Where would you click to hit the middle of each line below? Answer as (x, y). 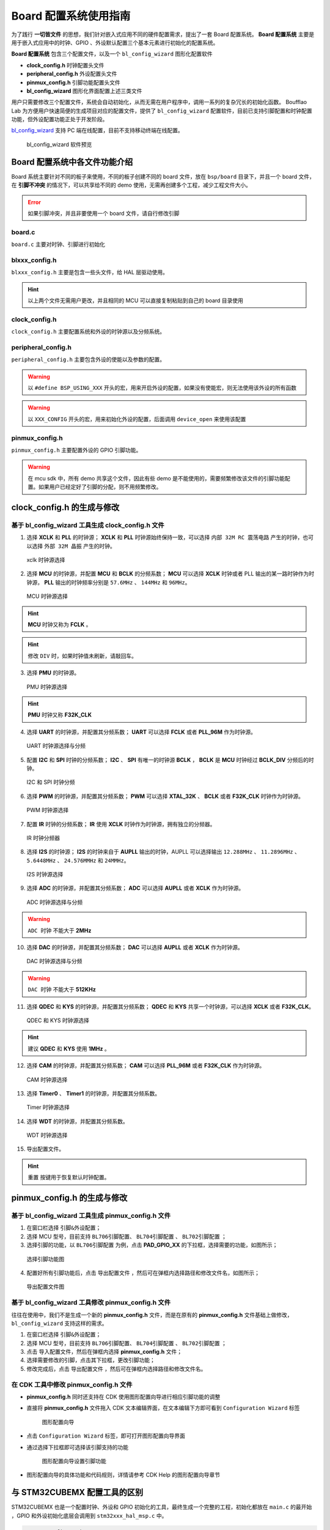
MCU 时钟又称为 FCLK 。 (60, 625)
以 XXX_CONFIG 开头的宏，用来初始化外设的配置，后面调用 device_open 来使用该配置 (137, 419)
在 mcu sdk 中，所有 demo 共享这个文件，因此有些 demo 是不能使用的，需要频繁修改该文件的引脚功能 (156, 478)
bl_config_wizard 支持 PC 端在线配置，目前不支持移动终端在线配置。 (97, 130)
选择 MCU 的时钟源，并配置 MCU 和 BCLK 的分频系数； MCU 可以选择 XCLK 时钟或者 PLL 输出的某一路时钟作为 (168, 574)
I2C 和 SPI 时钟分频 (51, 782)
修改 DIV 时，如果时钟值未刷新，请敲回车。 (82, 655)
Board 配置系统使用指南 (71, 16)
